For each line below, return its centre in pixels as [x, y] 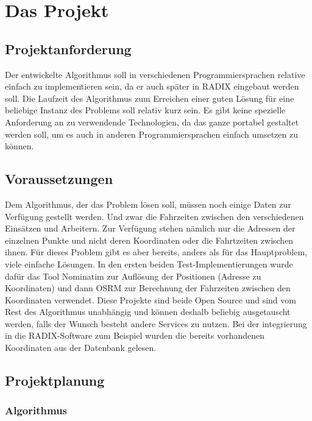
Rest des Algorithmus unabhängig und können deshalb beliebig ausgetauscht [148, 312]
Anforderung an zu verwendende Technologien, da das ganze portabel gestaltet [152, 122]
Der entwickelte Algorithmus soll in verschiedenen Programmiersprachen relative [155, 74]
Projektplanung [55, 380]
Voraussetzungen [59, 179]
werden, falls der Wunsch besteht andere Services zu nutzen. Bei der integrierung [156, 323]
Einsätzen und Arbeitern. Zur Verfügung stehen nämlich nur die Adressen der [150, 228]
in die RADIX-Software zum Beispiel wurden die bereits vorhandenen [135, 335]
